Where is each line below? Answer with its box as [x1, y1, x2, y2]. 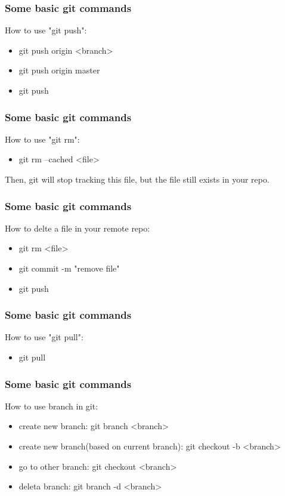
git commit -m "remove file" [18, 262, 120, 274]
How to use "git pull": [5, 331, 83, 343]
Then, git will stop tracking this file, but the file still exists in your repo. [5, 173, 269, 185]
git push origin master [18, 64, 100, 76]
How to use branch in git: [5, 399, 98, 412]
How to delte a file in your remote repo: [5, 221, 150, 234]
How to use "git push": [5, 24, 87, 36]
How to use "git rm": [5, 133, 80, 145]
